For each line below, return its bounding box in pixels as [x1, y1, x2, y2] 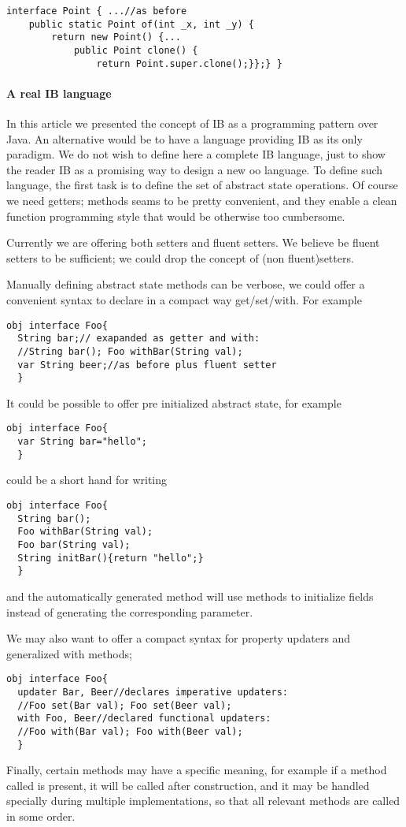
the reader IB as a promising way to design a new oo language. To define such [6, 161, 383, 177]
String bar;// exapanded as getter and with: [17, 333, 260, 345]
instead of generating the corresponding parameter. [6, 603, 253, 620]
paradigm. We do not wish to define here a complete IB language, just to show [6, 146, 386, 162]
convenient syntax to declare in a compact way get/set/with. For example [6, 292, 362, 308]
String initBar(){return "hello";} [17, 552, 204, 564]
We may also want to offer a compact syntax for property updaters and [6, 630, 351, 646]
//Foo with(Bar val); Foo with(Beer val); [17, 725, 243, 737]
